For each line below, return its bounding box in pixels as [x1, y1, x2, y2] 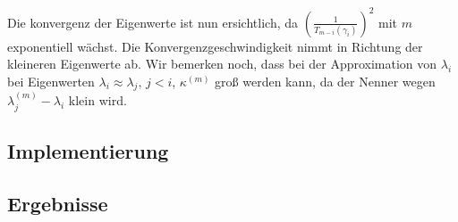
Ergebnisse [7, 189, 108, 217]
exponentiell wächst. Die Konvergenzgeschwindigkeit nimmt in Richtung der [7, 37, 423, 55]
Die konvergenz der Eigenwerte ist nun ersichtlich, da [7, 12, 299, 31]
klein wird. [68, 91, 127, 110]
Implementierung [7, 137, 169, 165]
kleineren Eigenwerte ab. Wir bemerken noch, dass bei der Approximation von [7, 54, 437, 73]
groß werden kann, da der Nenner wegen [215, 71, 436, 90]
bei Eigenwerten [7, 71, 95, 90]
